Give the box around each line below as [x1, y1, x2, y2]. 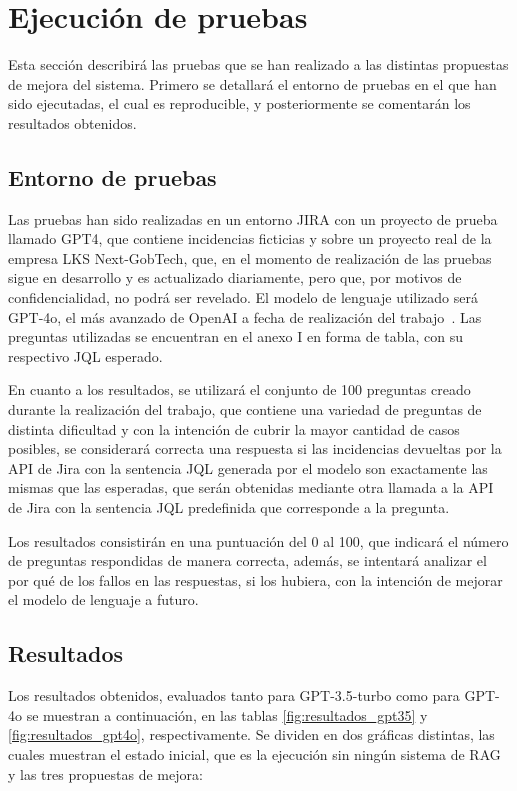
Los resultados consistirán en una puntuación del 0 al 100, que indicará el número [8, 530, 509, 551]
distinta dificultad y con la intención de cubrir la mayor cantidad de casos [8, 418, 460, 439]
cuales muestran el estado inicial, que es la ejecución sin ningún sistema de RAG [8, 743, 501, 764]
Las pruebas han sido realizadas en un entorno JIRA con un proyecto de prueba [8, 208, 498, 229]
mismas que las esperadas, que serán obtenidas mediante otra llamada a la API [8, 477, 494, 498]
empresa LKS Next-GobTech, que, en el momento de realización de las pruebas [8, 247, 492, 268]
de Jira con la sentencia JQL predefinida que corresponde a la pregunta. [8, 497, 450, 518]
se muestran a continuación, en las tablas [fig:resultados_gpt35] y [26, 704, 428, 725]
